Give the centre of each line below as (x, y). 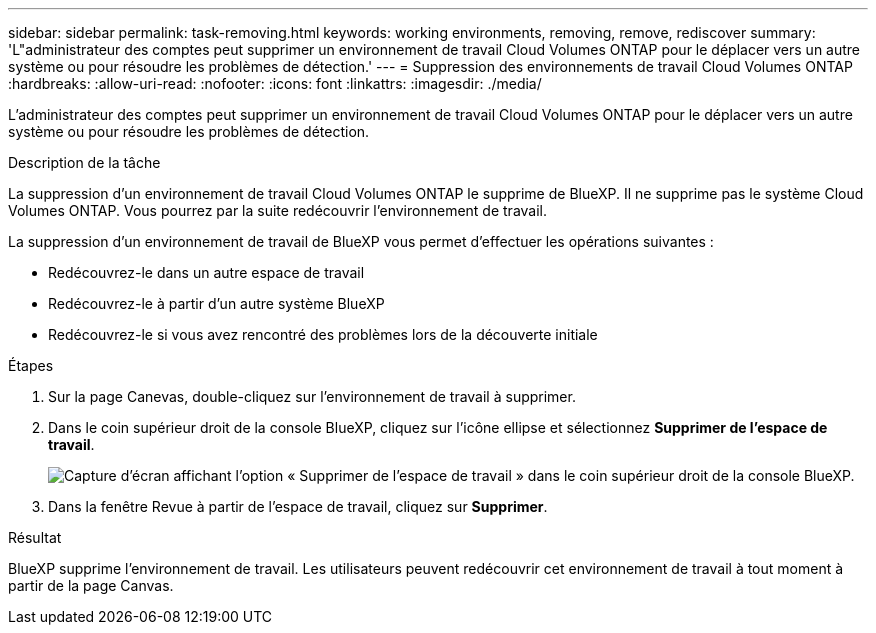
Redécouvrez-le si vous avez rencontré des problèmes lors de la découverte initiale (323, 334)
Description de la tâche (84, 162)
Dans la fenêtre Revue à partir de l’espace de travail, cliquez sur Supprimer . (298, 506)
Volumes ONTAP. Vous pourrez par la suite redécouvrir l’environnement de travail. (278, 210)
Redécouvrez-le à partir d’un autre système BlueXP (216, 303)
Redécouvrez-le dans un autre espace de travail (206, 272)
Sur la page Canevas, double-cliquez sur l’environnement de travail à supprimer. (312, 396)
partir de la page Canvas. (91, 585)
